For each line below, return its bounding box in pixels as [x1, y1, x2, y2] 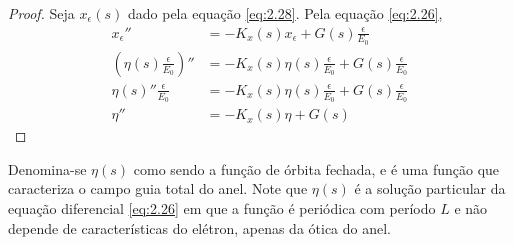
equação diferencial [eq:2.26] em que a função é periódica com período [8, 197, 436, 218]
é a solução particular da [354, 178, 506, 199]
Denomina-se [8, 158, 87, 179]
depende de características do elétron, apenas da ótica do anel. [8, 217, 391, 238]
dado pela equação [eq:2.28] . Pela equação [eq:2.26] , [127, 3, 443, 23]
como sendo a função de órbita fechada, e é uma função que [133, 158, 500, 179]
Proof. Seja [8, 3, 75, 23]
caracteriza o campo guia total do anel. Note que [8, 178, 308, 199]
